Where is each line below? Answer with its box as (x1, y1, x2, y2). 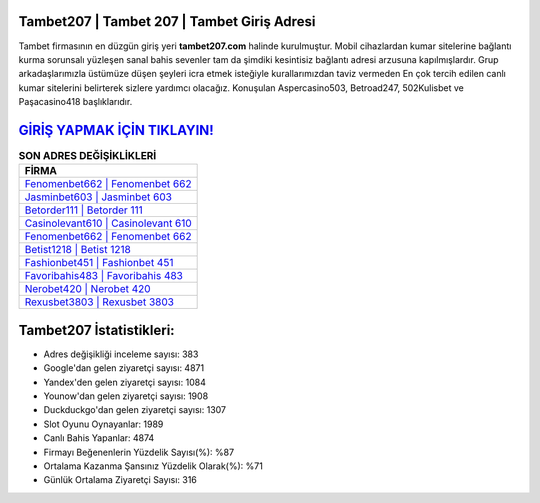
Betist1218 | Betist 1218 (24, 243, 132, 257)
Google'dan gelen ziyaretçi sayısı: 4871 (43, 362, 205, 374)
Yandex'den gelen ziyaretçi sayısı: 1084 (43, 376, 207, 388)
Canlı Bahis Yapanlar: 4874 (43, 432, 155, 444)
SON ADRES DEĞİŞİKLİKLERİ (18, 149, 157, 163)
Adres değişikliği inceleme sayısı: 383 (43, 348, 199, 360)
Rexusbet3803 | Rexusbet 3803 (24, 295, 175, 309)
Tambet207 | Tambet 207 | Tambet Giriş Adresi (18, 13, 316, 30)
